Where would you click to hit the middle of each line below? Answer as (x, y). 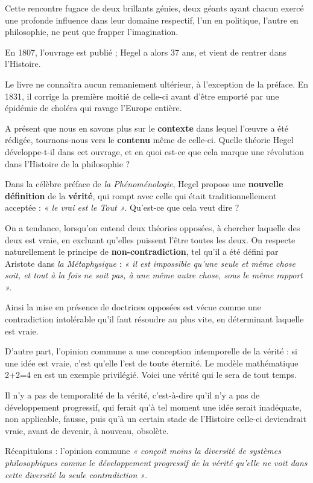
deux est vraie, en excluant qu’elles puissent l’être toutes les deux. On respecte (150, 239)
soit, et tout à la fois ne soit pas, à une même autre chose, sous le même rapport (154, 275)
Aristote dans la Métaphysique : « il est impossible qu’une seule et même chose (150, 263)
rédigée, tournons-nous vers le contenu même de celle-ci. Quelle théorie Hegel (149, 140)
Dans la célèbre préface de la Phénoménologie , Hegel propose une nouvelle (144, 184)
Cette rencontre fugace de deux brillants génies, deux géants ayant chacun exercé (154, 8)
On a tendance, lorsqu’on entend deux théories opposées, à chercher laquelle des (153, 227)
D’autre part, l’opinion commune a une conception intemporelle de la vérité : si (151, 351)
